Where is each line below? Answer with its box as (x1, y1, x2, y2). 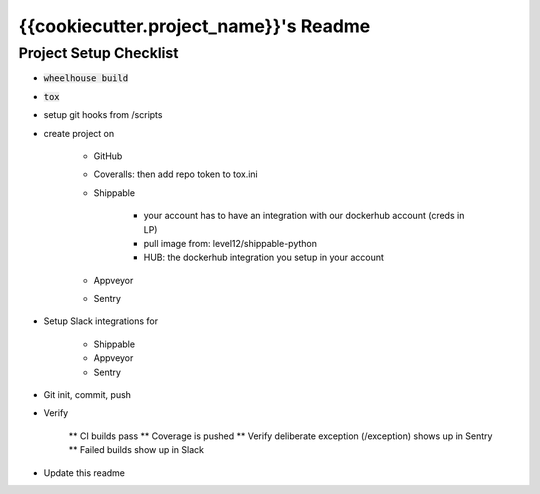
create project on (43, 127, 115, 139)
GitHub (93, 150, 123, 162)
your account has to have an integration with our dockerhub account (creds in (143, 210, 465, 222)
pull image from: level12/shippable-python (143, 237, 317, 249)
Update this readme (43, 466, 125, 479)
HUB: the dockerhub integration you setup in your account (143, 251, 385, 264)
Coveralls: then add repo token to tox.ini (93, 168, 259, 180)
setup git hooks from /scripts (43, 109, 163, 121)
